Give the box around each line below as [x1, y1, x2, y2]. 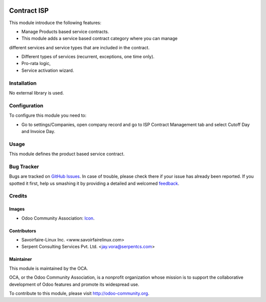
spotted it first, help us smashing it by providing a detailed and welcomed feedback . [9, 180, 180, 186]
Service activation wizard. [21, 67, 74, 73]
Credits [9, 193, 27, 200]
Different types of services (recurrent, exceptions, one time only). [21, 54, 155, 60]
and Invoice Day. [21, 128, 55, 134]
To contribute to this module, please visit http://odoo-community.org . [9, 290, 150, 296]
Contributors [9, 228, 36, 234]
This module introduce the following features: [9, 20, 101, 26]
